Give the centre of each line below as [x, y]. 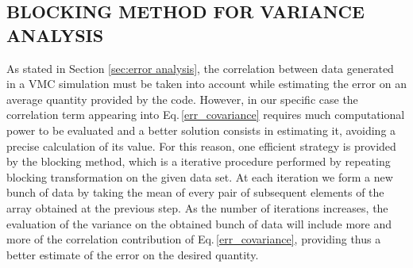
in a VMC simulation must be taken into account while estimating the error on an [206, 84]
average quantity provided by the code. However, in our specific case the [182, 99]
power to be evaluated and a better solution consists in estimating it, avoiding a [201, 130]
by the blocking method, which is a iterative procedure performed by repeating [199, 161]
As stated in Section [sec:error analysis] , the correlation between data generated [200, 68]
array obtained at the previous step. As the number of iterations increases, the [197, 207]
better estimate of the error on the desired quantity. [133, 254]
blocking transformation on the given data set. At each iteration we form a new [200, 176]
